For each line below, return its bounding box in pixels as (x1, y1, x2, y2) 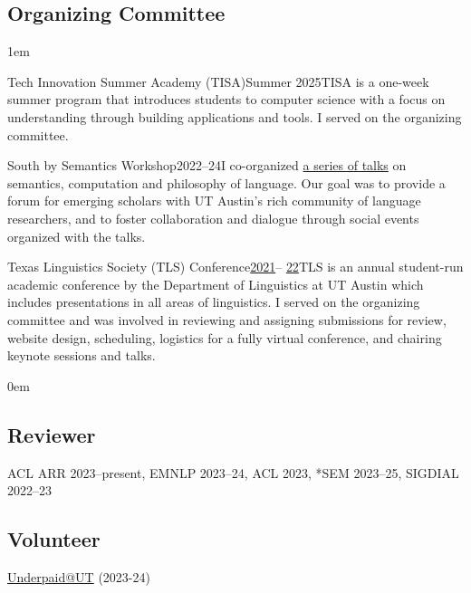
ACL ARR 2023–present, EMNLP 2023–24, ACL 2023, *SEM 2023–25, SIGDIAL (7, 463, 459, 482)
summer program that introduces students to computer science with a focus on (7, 90, 446, 109)
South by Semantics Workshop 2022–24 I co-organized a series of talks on (7, 156, 407, 175)
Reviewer (7, 420, 96, 448)
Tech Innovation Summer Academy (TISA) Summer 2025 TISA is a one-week (7, 72, 429, 91)
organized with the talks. (7, 226, 146, 245)
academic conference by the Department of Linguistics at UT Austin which (7, 274, 424, 293)
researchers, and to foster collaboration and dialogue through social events (7, 208, 419, 227)
